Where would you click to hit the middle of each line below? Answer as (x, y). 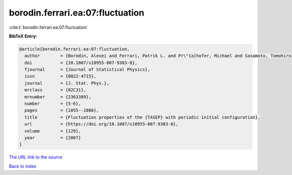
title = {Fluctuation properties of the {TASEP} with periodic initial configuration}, (142, 117)
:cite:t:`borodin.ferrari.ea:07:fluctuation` (49, 27)
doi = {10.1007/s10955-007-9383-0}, (81, 63)
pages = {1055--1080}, (62, 110)
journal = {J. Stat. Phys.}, (67, 83)
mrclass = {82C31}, (55, 90)
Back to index (23, 166)
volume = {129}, (53, 131)
